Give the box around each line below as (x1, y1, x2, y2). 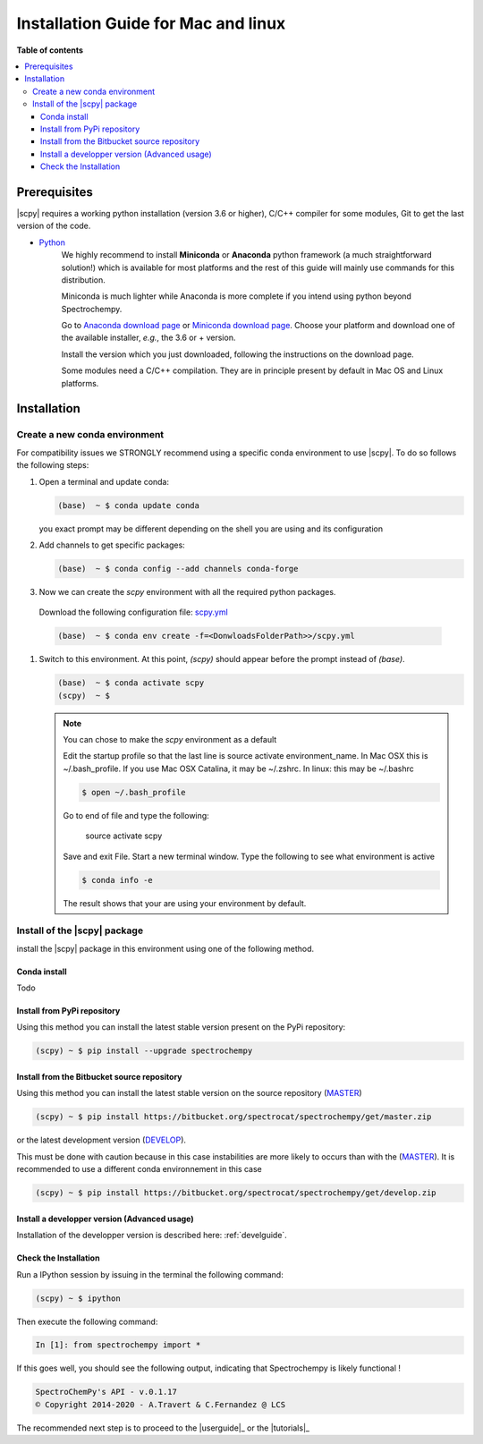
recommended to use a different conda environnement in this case (16, 1164, 263, 1175)
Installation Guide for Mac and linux (16, 13, 286, 33)
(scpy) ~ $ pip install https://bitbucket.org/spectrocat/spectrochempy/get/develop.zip (35, 1188, 437, 1198)
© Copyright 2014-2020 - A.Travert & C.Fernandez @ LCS (35, 1399, 286, 1409)
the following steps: (16, 460, 89, 471)
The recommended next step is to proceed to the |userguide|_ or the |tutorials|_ (16, 1423, 310, 1433)
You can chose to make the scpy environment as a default (63, 735, 277, 745)
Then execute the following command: (16, 1316, 158, 1327)
